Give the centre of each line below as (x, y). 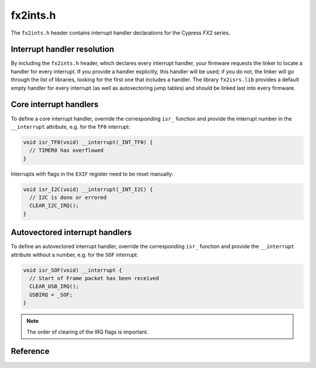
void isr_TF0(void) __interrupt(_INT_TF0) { (88, 142)
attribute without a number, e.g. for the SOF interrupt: (75, 254)
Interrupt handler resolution (62, 49)
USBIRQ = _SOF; (51, 295)
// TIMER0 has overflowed (66, 150)
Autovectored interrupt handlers (71, 233)
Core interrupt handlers (55, 104)
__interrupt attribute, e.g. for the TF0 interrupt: (71, 126)
